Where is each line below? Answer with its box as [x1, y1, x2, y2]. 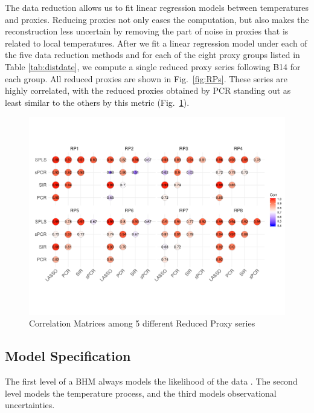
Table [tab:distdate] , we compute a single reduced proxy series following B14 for [5, 60, 301, 73]
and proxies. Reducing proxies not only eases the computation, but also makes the [5, 13, 309, 25]
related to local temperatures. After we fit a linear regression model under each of [5, 36, 307, 49]
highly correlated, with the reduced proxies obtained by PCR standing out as [5, 84, 291, 97]
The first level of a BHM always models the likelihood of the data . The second [5, 375, 298, 388]
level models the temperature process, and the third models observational [5, 386, 277, 399]
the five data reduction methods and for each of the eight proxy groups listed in [5, 48, 300, 61]
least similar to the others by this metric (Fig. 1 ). [5, 96, 190, 108]
